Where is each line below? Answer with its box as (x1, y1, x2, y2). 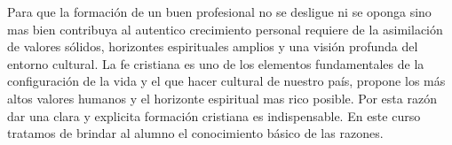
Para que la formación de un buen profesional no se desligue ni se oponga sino (7, 3, 432, 20)
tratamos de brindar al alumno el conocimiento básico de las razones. (7, 124, 384, 142)
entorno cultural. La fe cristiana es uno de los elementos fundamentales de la (7, 54, 424, 72)
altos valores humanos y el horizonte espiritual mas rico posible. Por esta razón (7, 88, 437, 107)
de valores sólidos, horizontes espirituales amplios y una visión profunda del (7, 37, 418, 56)
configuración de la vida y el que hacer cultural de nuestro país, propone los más (7, 72, 446, 90)
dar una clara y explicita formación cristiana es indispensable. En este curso (7, 106, 421, 125)
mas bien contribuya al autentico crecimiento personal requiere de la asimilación (7, 19, 443, 38)
